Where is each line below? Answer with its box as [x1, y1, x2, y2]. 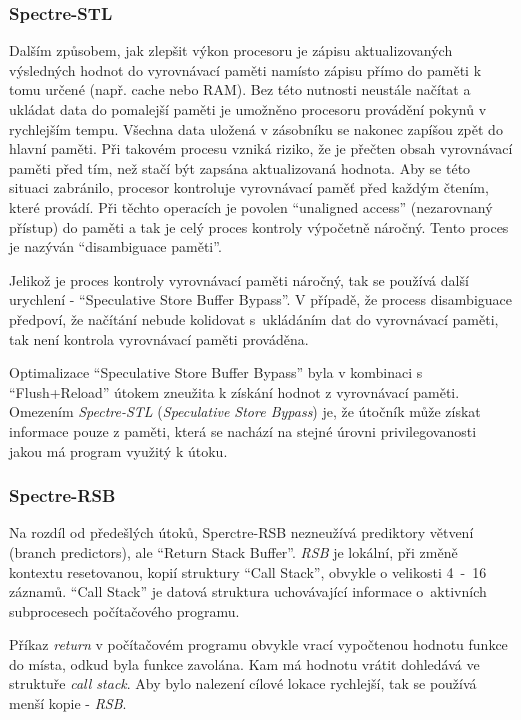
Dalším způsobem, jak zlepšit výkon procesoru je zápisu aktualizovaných [9, 40, 453, 61]
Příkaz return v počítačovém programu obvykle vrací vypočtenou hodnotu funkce [9, 634, 508, 655]
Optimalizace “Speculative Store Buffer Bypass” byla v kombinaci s [9, 362, 423, 383]
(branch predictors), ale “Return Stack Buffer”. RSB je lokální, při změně [9, 541, 458, 562]
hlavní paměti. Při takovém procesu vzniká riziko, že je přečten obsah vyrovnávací [9, 138, 513, 159]
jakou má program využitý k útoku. [9, 440, 228, 461]
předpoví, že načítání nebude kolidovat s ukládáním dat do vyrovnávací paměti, [9, 308, 499, 329]
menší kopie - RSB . [9, 693, 127, 714]
